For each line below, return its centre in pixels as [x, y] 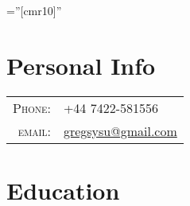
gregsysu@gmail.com [120, 130]
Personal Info [81, 65]
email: [34, 130]
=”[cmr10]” [34, 10]
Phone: [32, 107]
